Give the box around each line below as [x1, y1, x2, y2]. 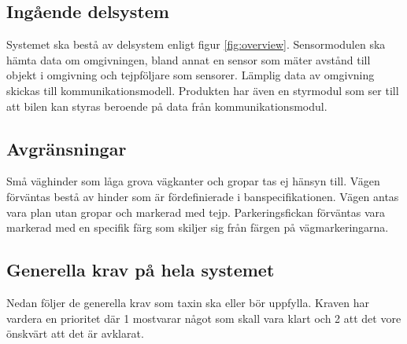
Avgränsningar [6, 136, 127, 160]
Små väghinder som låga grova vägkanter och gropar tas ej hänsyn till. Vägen [6, 173, 380, 189]
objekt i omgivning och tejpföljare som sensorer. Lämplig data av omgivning [6, 67, 375, 83]
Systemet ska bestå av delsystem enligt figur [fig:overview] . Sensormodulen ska [6, 36, 386, 53]
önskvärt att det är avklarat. [6, 325, 144, 342]
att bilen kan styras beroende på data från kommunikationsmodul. [6, 97, 327, 114]
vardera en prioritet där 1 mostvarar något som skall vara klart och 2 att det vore [6, 309, 401, 326]
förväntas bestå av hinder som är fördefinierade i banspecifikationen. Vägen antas [6, 188, 399, 204]
